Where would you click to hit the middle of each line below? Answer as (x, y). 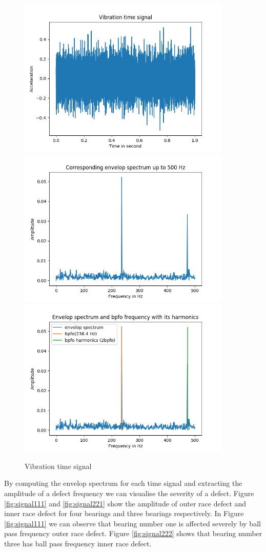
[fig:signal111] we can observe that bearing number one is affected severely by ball (132, 523)
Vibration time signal (58, 466)
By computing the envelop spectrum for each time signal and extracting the (123, 483)
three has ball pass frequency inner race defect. (78, 543)
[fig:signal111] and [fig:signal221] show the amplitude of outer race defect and (125, 503)
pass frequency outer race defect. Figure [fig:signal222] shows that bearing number (133, 533)
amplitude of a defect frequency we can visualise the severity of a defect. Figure (129, 493)
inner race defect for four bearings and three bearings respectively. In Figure (124, 513)
